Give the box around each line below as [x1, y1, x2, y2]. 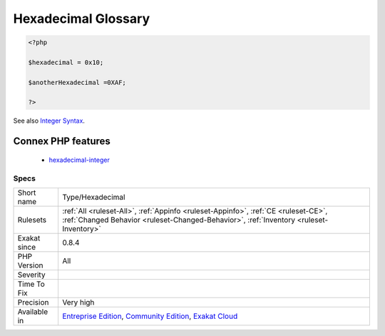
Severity [17, 270, 46, 280]
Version [17, 260, 43, 270]
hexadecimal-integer [48, 156, 110, 164]
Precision [17, 297, 49, 307]
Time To [17, 279, 46, 289]
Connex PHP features [13, 136, 111, 148]
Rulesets [17, 215, 46, 225]
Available [17, 307, 48, 317]
